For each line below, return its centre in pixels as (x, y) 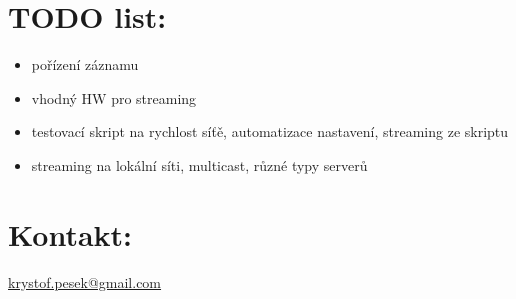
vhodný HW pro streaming (114, 97)
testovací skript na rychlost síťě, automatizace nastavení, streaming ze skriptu (270, 131)
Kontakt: (70, 233)
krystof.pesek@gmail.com (85, 281)
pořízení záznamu (85, 64)
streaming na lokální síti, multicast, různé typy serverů (199, 164)
